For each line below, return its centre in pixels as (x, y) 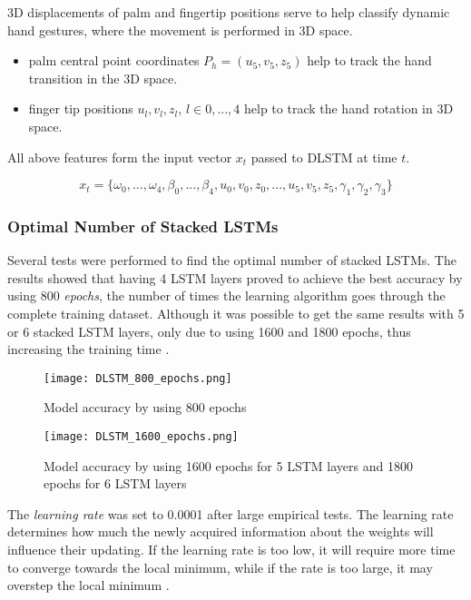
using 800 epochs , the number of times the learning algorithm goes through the (226, 295)
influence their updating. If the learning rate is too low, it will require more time (231, 550)
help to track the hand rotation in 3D (349, 108)
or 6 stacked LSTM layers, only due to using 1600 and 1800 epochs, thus (209, 331)
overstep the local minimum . (88, 585)
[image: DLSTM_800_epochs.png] (138, 378)
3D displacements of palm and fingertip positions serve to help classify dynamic (229, 12)
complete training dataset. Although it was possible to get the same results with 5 (236, 313)
